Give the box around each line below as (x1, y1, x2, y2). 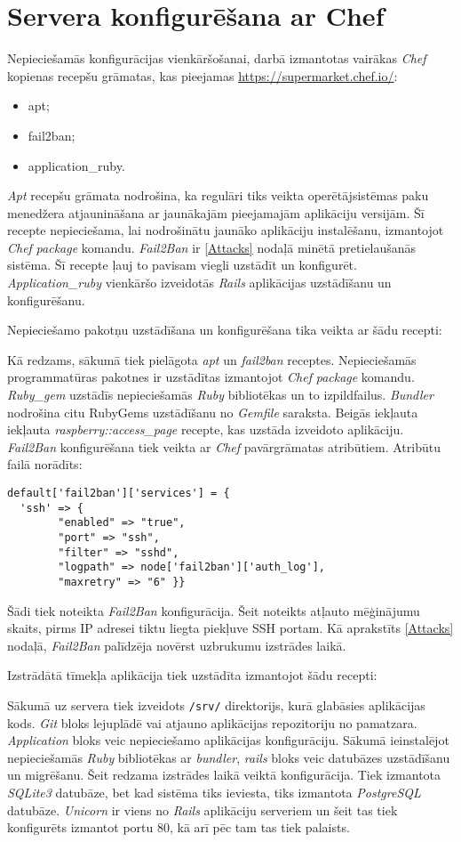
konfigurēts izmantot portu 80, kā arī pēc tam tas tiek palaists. (7, 818, 350, 837)
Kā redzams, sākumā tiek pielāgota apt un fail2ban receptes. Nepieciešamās (7, 350, 417, 368)
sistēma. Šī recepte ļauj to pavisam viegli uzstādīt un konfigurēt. (7, 255, 357, 274)
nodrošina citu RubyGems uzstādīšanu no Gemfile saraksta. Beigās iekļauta (7, 402, 418, 421)
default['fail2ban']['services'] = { (7, 487, 230, 499)
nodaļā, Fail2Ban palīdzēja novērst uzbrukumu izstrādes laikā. (7, 636, 346, 654)
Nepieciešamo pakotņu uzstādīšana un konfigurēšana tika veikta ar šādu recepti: (7, 320, 442, 339)
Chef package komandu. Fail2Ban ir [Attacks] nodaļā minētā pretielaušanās (7, 238, 417, 256)
